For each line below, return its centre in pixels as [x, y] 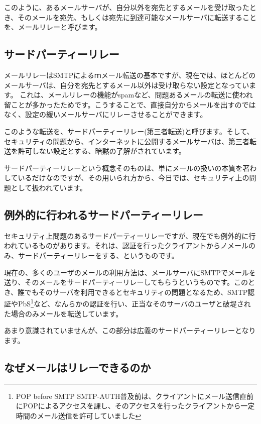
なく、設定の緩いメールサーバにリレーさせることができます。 [106, 114]
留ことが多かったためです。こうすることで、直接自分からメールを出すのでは [130, 104]
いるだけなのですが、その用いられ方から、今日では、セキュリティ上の [134, 178]
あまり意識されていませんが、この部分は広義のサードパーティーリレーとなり [130, 330]
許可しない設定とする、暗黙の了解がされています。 [102, 151]
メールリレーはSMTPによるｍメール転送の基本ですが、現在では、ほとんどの [130, 75]
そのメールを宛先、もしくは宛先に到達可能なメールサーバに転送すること [137, 17]
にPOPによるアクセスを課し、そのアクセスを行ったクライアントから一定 [135, 406]
